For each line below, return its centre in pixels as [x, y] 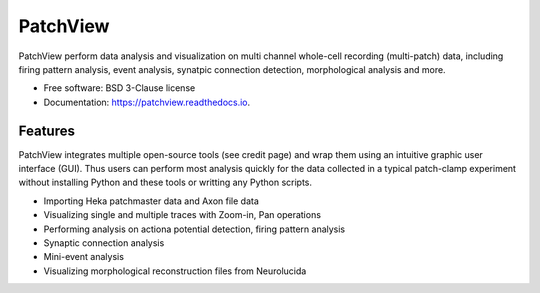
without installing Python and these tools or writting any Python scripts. [165, 182]
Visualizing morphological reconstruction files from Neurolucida [175, 271]
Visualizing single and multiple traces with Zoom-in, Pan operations [182, 215]
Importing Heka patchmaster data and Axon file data [151, 201]
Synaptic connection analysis [104, 242]
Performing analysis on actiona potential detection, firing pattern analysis [194, 229]
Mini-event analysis [84, 257]
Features [46, 130]
